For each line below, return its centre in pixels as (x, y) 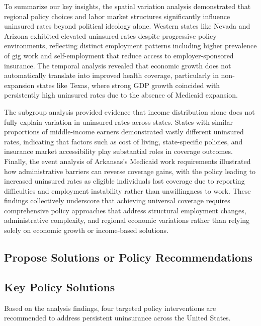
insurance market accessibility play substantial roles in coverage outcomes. (118, 151)
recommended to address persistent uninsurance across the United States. (117, 318)
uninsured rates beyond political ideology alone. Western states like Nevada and (127, 26)
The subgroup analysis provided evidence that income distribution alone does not (129, 111)
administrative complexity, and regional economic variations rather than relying (127, 220)
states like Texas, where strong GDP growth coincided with (128, 85)
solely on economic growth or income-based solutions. (86, 230)
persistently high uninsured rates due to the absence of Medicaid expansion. (121, 95)
